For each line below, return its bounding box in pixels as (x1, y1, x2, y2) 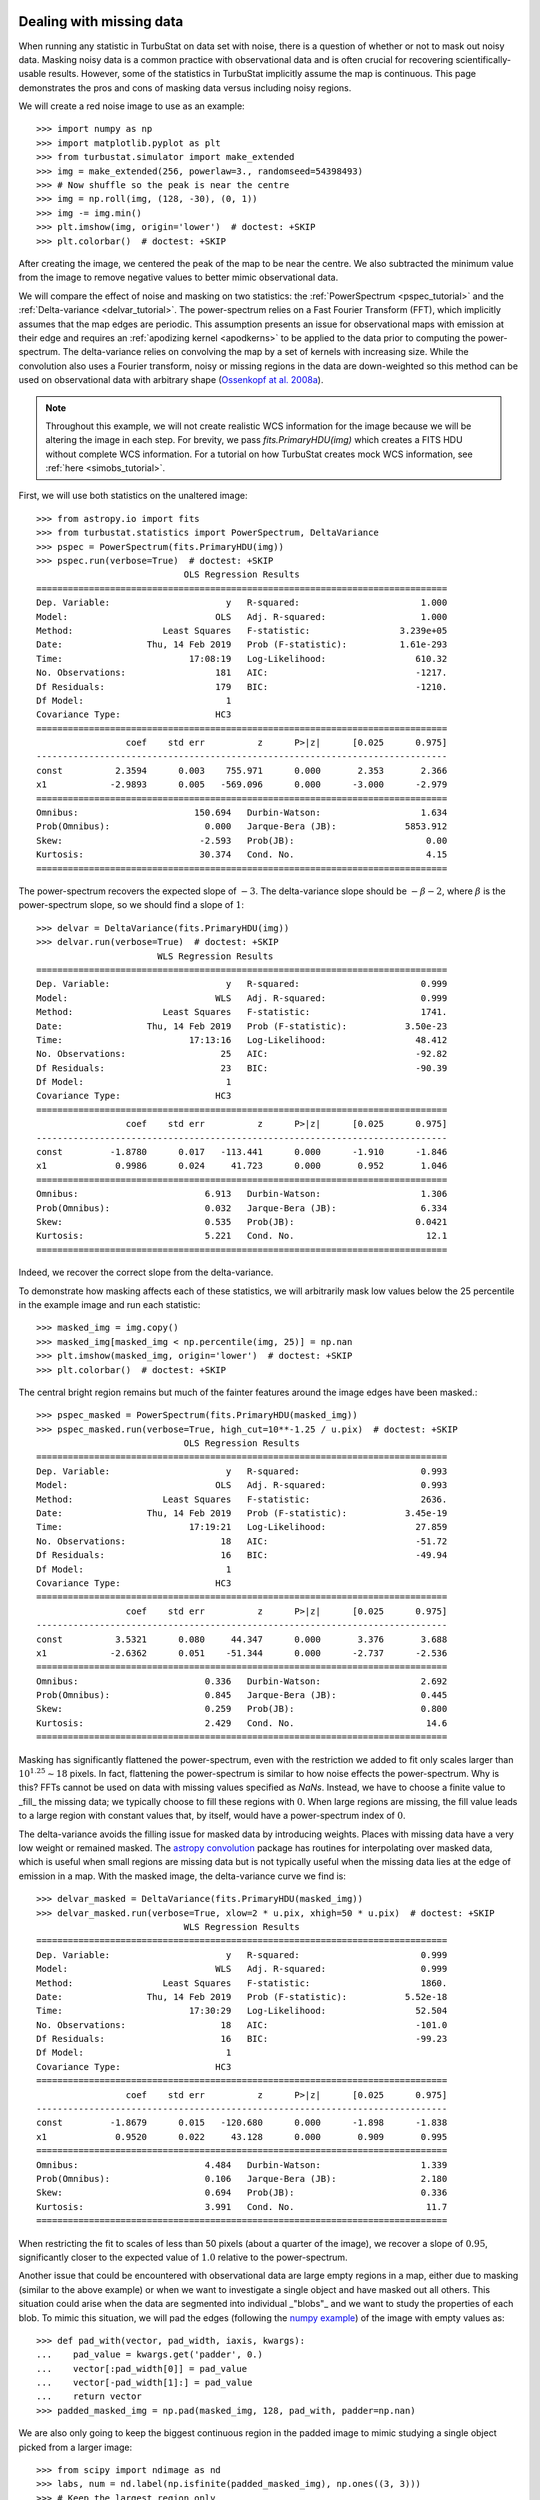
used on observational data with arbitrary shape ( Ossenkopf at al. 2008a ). (18, 374, 324, 386)
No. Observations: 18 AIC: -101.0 (36, 2019, 448, 2030)
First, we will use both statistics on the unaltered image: (18, 490, 249, 502)
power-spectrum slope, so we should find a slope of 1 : (18, 899, 245, 911)
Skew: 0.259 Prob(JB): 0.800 (36, 1703, 448, 1715)
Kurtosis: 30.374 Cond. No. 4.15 (36, 849, 448, 860)
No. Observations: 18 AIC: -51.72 (36, 1535, 448, 1547)
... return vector (36, 2391, 142, 2402)
